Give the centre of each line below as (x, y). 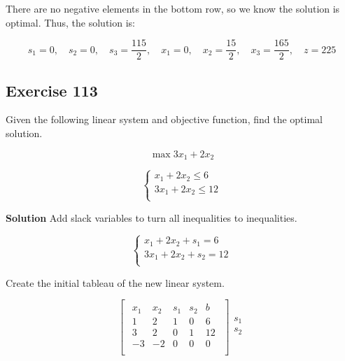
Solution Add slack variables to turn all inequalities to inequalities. (152, 217)
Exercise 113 (52, 90)
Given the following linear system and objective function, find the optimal (164, 119)
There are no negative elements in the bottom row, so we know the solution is (173, 8)
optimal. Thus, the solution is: (70, 22)
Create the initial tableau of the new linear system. (115, 282)
